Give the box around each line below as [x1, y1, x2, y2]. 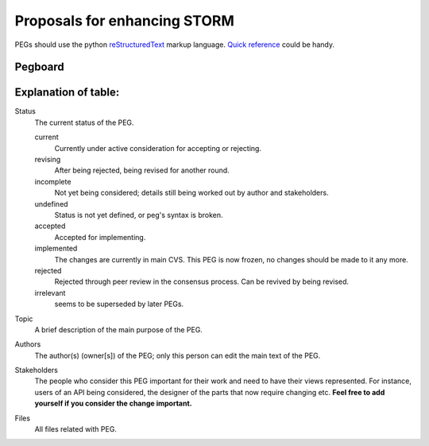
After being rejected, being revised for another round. [54, 165, 230, 175]
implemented [34, 243, 78, 254]
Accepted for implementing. [54, 232, 146, 242]
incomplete [34, 176, 71, 186]
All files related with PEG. [34, 425, 117, 434]
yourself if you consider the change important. [34, 398, 192, 409]
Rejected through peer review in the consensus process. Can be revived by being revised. [54, 277, 350, 286]
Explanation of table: [14, 86, 120, 99]
